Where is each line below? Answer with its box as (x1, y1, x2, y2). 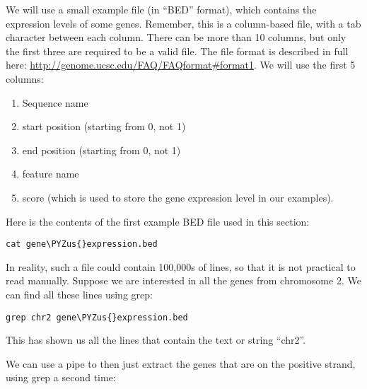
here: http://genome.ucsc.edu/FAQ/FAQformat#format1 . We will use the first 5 (6, 57, 356, 72)
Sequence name (22, 95, 88, 110)
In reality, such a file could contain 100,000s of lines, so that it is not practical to (6, 259, 356, 274)
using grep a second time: (6, 370, 116, 385)
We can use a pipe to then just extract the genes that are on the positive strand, (6, 356, 356, 371)
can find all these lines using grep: (6, 286, 153, 301)
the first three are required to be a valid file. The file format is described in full (6, 43, 349, 58)
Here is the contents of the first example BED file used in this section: (6, 214, 310, 228)
